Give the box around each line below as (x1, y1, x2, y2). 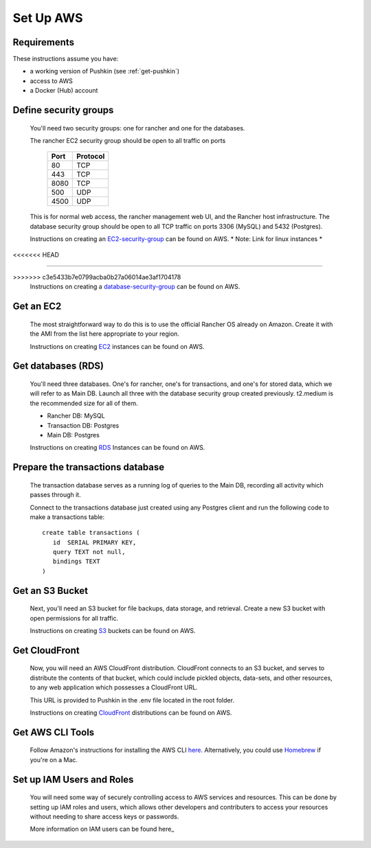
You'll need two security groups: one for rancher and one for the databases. (30, 124, 245, 132)
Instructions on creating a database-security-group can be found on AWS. (30, 282, 240, 291)
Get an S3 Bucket (12, 584, 89, 597)
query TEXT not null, (52, 548, 126, 556)
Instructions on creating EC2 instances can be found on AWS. (30, 342, 205, 350)
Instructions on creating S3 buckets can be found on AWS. (30, 627, 196, 635)
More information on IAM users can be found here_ (30, 825, 175, 834)
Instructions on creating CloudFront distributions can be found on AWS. (30, 709, 232, 717)
